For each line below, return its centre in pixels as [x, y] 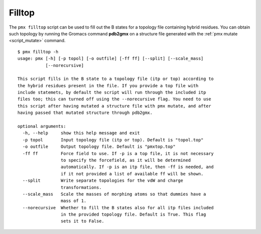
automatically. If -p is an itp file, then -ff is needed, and [137, 167]
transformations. [81, 187]
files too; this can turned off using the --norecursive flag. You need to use [114, 99]
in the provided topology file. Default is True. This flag [133, 215]
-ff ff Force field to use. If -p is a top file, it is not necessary [118, 153]
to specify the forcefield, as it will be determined [126, 160]
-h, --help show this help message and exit [81, 133]
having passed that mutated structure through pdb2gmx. [85, 113]
